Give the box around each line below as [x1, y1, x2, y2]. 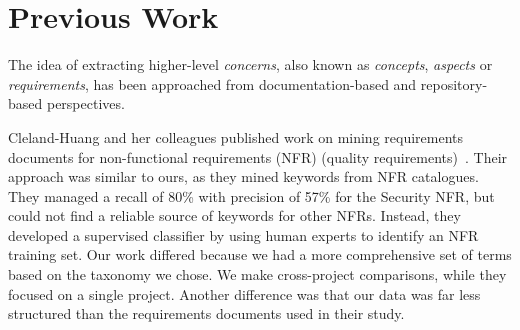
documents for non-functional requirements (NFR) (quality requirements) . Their [8, 146, 508, 167]
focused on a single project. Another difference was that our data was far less [8, 283, 481, 304]
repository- [420, 73, 488, 94]
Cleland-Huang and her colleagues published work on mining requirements [8, 126, 464, 147]
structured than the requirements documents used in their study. [8, 303, 405, 324]
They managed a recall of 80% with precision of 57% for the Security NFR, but [8, 185, 495, 206]
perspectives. [46, 93, 125, 114]
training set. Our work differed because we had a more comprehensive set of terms [8, 244, 512, 265]
